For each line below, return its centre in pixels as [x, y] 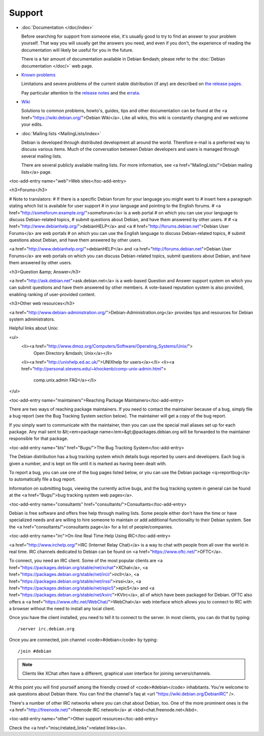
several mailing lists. [42, 156]
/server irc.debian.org [46, 629]
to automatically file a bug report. [43, 479]
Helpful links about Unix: [34, 328]
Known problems [38, 75]
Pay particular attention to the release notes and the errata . [81, 92]
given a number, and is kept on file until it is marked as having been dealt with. [88, 463]
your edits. [32, 124]
